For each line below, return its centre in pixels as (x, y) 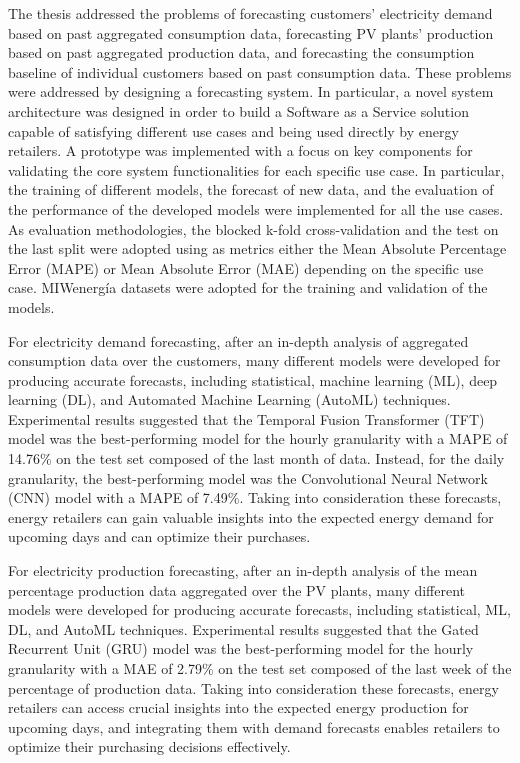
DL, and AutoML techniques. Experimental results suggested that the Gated (243, 628)
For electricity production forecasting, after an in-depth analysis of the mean (243, 570)
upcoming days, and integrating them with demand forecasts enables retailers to (254, 726)
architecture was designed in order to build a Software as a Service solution (238, 110)
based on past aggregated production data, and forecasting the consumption (241, 52)
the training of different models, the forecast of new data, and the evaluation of (251, 189)
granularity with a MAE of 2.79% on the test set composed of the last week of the (260, 668)
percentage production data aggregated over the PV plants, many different (237, 589)
